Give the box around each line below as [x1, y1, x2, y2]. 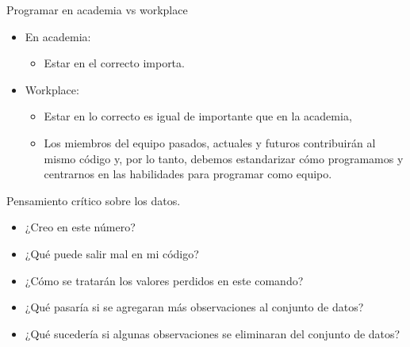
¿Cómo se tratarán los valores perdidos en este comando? [25, 272, 304, 288]
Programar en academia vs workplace [6, 2, 188, 17]
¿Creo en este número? [25, 219, 136, 235]
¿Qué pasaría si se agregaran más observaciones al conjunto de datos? [25, 299, 364, 315]
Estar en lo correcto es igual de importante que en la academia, [44, 108, 352, 124]
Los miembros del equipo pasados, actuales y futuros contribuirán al [44, 134, 376, 151]
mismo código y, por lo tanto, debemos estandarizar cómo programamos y [44, 150, 404, 166]
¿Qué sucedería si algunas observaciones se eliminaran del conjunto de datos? [25, 325, 400, 341]
